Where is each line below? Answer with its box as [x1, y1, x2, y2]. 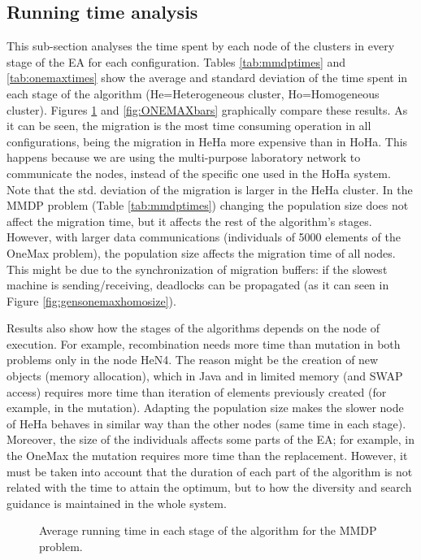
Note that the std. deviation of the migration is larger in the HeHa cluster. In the [7, 180, 413, 198]
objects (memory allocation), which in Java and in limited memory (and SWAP [7, 367, 403, 384]
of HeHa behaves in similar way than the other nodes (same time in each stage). [7, 415, 406, 432]
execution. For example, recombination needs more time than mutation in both [7, 335, 401, 352]
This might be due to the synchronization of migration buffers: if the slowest [7, 260, 388, 277]
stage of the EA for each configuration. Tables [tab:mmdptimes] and [7, 53, 346, 70]
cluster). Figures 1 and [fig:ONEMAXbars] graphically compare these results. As [7, 101, 408, 118]
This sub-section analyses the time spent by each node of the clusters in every [7, 37, 395, 54]
